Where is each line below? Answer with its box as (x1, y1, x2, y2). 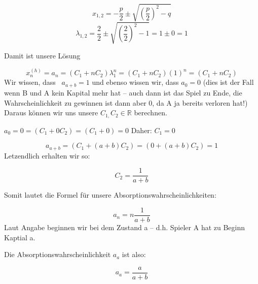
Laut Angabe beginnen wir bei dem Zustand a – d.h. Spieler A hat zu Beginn (4, 222, 245, 232)
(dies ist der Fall (203, 77, 254, 87)
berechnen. (134, 107, 167, 118)
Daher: (131, 124, 152, 135)
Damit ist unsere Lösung (4, 50, 81, 61)
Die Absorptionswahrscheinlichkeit (4, 249, 111, 260)
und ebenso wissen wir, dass (92, 77, 179, 87)
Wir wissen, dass (4, 77, 56, 87)
